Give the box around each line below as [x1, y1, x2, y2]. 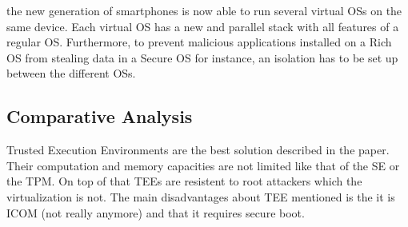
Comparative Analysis [6, 104, 193, 129]
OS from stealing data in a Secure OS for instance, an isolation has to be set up [6, 49, 398, 66]
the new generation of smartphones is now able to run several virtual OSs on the [6, 2, 402, 18]
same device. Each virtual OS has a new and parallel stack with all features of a [6, 18, 399, 34]
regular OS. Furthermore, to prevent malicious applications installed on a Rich [6, 34, 392, 50]
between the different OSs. [6, 65, 136, 82]
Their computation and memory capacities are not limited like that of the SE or [6, 157, 400, 173]
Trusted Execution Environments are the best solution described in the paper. [6, 141, 390, 158]
